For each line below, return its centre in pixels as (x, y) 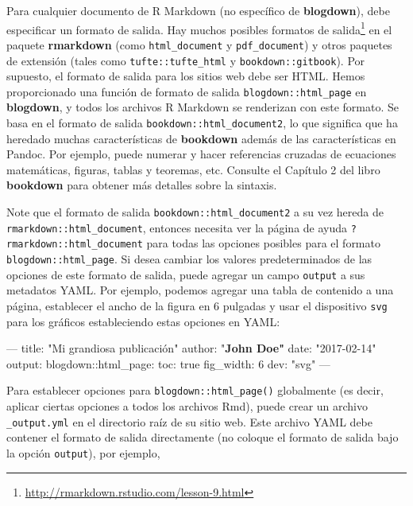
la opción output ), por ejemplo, (83, 452)
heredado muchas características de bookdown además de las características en (201, 138)
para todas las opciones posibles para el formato (263, 243)
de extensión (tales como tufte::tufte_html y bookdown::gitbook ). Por (186, 60)
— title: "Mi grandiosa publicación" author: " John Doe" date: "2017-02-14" (191, 348)
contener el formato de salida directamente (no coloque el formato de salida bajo (203, 437)
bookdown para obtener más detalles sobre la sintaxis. (142, 185)
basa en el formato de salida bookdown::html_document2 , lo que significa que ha (202, 123)
